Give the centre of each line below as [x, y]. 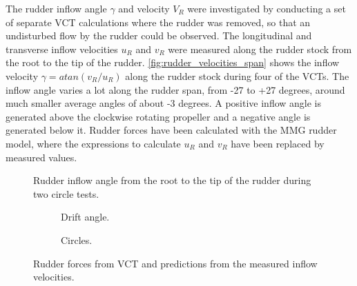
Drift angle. [85, 217]
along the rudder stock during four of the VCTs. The [237, 75]
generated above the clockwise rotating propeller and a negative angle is [158, 116]
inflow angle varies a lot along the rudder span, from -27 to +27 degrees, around [175, 89]
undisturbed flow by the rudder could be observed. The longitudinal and [159, 35]
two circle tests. [66, 193]
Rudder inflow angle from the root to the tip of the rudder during [172, 180]
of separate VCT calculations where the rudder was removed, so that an [158, 22]
